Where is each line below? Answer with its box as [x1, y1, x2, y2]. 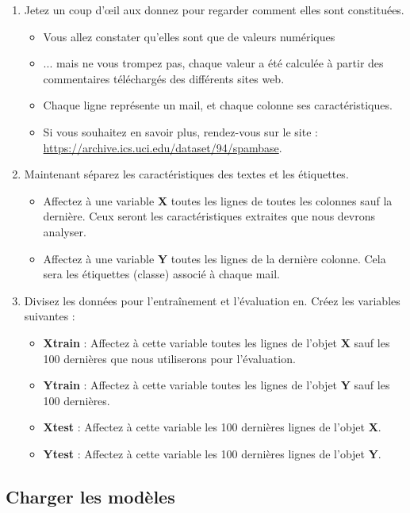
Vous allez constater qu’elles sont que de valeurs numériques [43, 28, 335, 44]
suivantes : [24, 308, 75, 324]
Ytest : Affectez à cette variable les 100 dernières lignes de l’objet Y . [43, 445, 381, 461]
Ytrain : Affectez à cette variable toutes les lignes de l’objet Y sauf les [43, 377, 390, 393]
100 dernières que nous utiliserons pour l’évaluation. [43, 350, 296, 366]
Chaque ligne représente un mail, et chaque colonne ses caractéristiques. [43, 97, 393, 113]
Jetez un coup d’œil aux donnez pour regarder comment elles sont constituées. [24, 2, 404, 17]
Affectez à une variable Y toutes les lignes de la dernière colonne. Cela [43, 250, 386, 266]
